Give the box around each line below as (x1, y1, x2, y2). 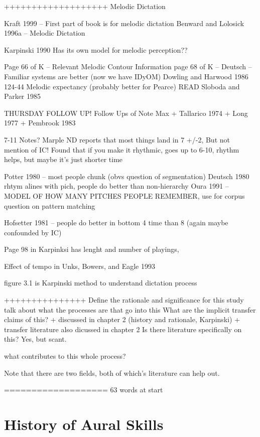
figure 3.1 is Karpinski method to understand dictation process (4, 277, 197, 288)
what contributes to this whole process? (4, 351, 126, 361)
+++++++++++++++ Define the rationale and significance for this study (4, 295, 244, 305)
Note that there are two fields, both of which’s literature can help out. (4, 367, 220, 378)
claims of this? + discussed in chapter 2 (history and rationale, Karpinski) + (4, 314, 240, 325)
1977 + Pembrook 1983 (4, 117, 76, 128)
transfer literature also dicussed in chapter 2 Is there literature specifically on (4, 324, 242, 334)
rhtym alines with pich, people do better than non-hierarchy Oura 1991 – (4, 181, 229, 191)
